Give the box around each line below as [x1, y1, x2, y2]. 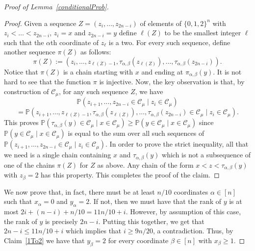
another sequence [4, 47, 55, 57]
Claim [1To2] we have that [4, 235, 85, 245]
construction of [4, 86, 49, 97]
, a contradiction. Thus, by [153, 226, 233, 236]
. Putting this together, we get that [98, 216, 204, 226]
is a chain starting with [63, 66, 133, 76]
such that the [4, 37, 44, 47]
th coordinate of [51, 37, 99, 47]
